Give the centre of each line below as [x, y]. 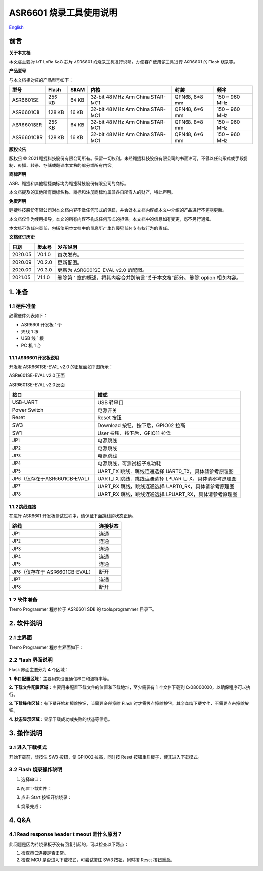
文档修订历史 [22, 237]
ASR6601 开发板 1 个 [42, 325]
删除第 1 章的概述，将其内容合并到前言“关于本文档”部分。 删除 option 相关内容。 [150, 278]
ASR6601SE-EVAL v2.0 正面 [37, 375]
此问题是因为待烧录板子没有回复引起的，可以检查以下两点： [69, 844]
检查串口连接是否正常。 [45, 853]
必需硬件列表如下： [28, 316]
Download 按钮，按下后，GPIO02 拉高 [141, 426]
